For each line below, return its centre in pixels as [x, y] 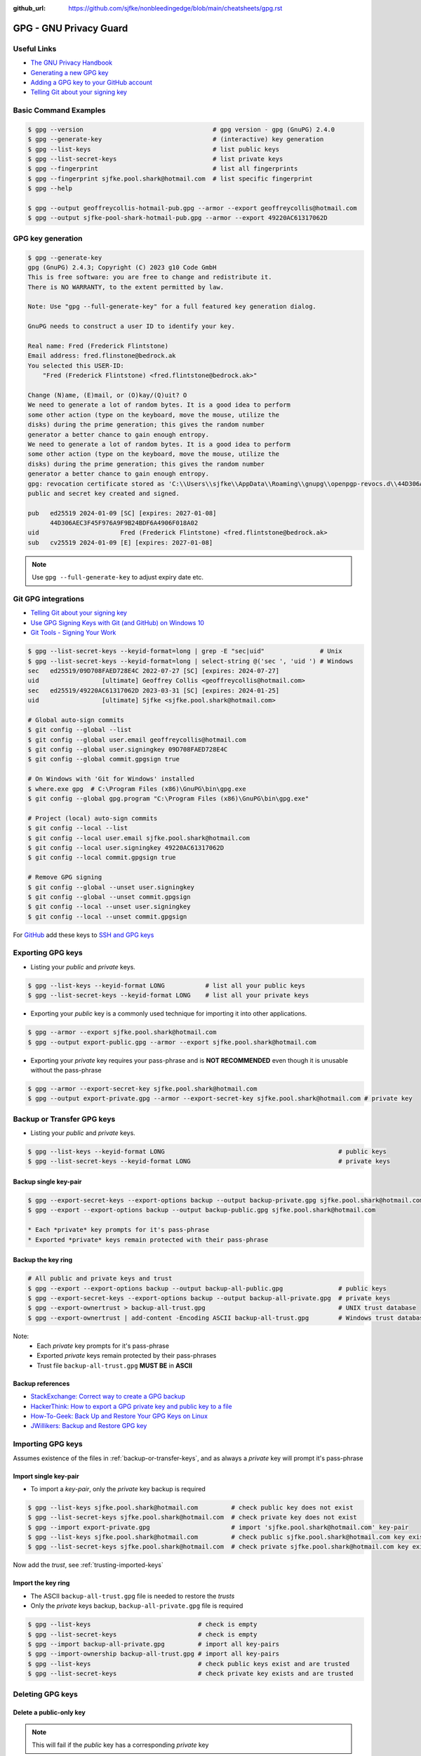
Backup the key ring [43, 1260]
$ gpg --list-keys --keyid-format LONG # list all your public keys [166, 985]
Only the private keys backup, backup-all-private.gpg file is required [137, 1606]
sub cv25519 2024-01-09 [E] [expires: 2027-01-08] [120, 542]
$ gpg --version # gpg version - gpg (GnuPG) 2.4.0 [181, 129]
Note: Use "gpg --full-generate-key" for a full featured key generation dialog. [172, 307]
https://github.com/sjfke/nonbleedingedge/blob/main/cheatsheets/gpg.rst [175, 8]
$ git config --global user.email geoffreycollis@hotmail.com [137, 740]
